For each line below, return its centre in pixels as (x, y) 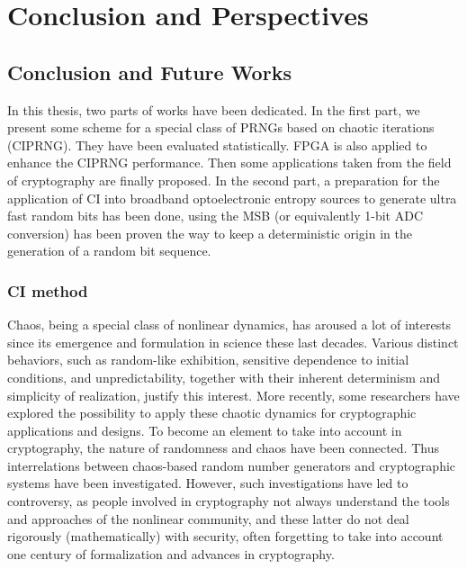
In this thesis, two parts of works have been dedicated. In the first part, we (214, 109)
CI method (48, 290)
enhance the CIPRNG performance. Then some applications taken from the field (229, 163)
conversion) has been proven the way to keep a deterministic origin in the (210, 233)
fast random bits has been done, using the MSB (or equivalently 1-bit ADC (216, 216)
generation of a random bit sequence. (109, 251)
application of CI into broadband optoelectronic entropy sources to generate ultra (232, 198)
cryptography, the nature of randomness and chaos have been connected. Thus (223, 448)
